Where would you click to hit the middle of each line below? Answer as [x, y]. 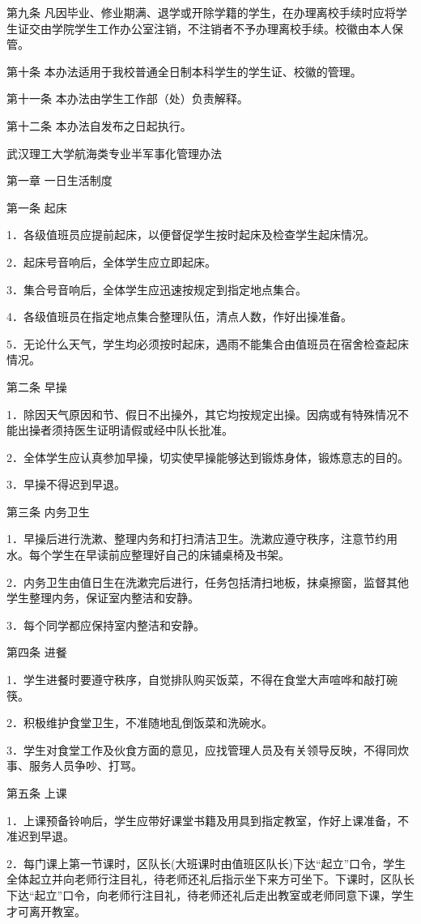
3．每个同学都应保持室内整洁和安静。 [106, 625]
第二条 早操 [37, 386]
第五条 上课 [37, 793]
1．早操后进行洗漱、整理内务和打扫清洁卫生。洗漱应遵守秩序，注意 [185, 539]
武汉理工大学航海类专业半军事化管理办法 [114, 153]
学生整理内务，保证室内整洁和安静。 [103, 598]
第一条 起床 [37, 207]
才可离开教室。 [46, 911]
